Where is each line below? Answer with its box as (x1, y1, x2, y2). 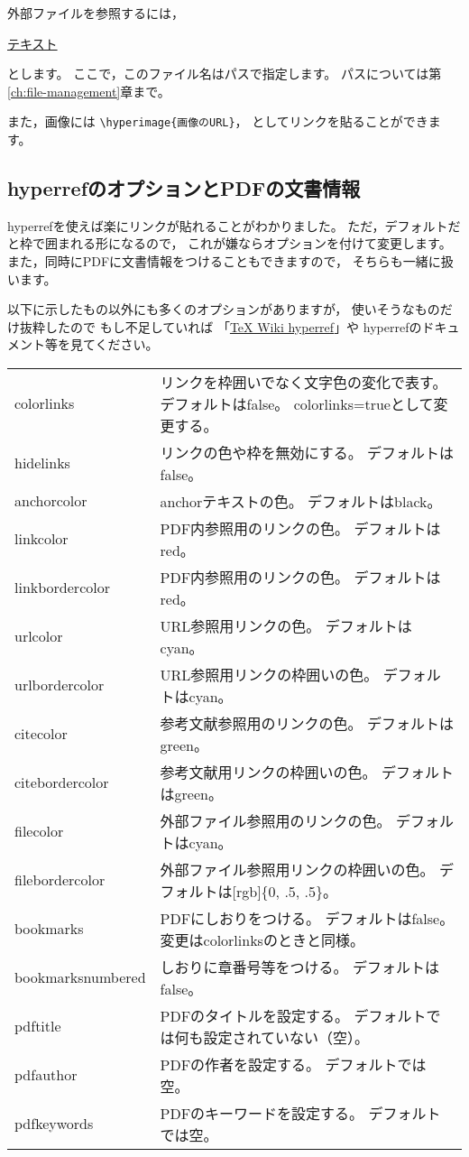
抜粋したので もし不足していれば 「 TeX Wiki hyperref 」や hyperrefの (19, 317, 422, 336)
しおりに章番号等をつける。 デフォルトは (160, 956, 439, 977)
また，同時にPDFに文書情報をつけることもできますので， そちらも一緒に (7, 252, 441, 271)
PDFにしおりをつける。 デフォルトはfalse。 (160, 907, 455, 929)
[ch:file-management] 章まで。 (7, 81, 170, 100)
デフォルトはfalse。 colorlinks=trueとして (160, 393, 434, 414)
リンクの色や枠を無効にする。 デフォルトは (160, 441, 455, 463)
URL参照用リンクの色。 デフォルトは (160, 615, 412, 636)
